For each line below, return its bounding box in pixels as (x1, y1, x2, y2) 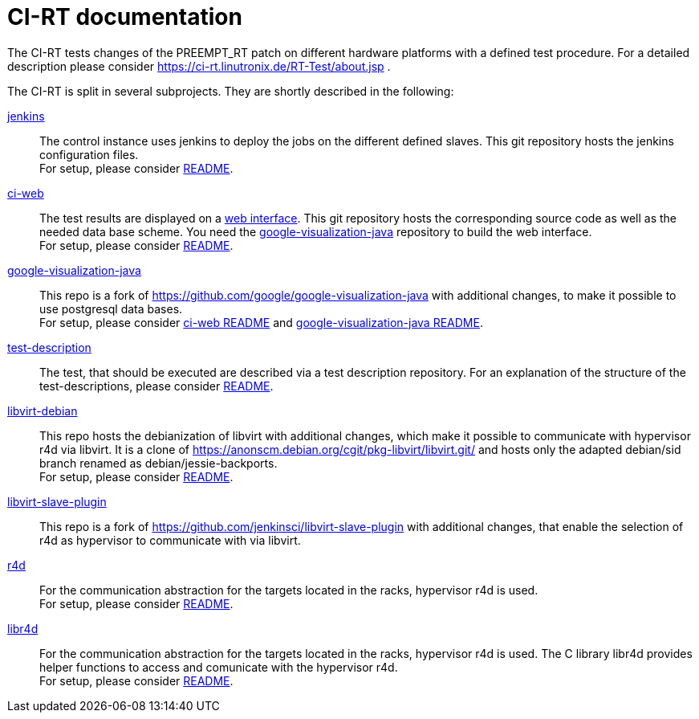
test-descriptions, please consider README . (39, 378, 274, 393)
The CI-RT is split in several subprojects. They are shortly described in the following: (7, 84, 454, 98)
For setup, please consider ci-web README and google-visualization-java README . (39, 315, 483, 329)
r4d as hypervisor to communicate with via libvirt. (39, 533, 301, 547)
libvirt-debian (7, 403, 78, 418)
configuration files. (39, 147, 139, 161)
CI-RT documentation (7, 3, 242, 31)
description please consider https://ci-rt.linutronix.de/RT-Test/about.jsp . (7, 59, 391, 73)
